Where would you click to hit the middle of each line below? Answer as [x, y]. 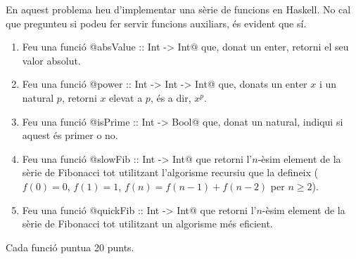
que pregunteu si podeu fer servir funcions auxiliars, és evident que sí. [156, 23]
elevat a [126, 97]
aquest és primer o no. [70, 135]
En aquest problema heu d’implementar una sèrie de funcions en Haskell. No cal [178, 9]
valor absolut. [51, 60]
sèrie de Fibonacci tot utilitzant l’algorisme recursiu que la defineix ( [170, 172]
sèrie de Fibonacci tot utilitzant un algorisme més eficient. [147, 224]
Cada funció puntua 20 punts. [70, 247]
